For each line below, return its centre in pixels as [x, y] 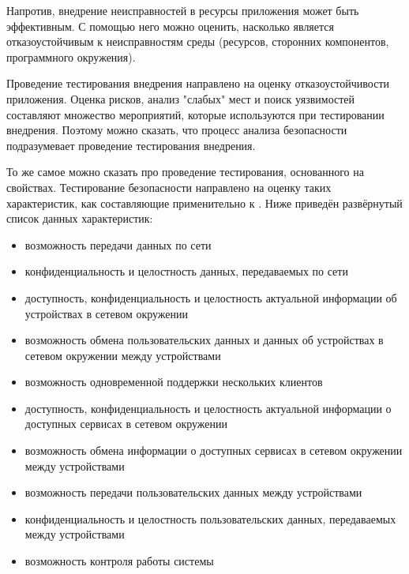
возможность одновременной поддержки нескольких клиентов [174, 382]
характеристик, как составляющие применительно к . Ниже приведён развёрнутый [204, 203]
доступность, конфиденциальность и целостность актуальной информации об [211, 297]
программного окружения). [71, 56]
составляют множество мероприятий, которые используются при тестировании [195, 114]
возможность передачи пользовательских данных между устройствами [193, 492]
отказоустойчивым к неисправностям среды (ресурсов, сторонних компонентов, [198, 41]
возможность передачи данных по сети [118, 244]
